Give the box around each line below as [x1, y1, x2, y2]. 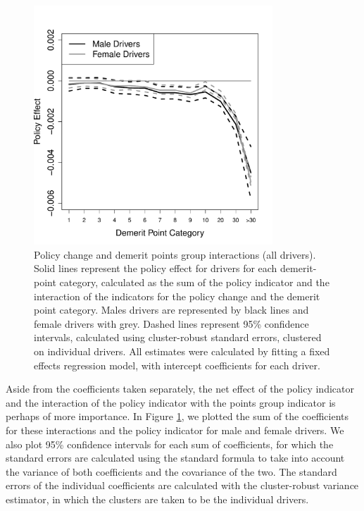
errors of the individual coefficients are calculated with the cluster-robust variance [6, 478, 359, 493]
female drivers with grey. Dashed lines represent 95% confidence [34, 316, 309, 331]
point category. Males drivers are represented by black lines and [34, 302, 309, 317]
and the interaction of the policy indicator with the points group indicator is [6, 395, 336, 410]
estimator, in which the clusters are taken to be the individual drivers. [6, 491, 309, 506]
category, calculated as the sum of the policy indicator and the [59, 274, 330, 289]
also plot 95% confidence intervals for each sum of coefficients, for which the [6, 436, 334, 451]
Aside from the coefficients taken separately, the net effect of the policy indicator [6, 381, 354, 396]
